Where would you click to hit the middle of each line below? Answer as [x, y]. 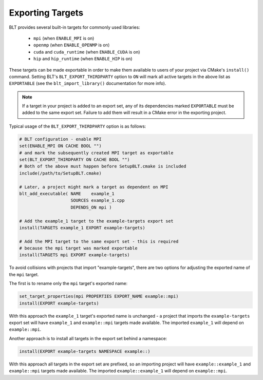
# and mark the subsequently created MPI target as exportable [96, 153]
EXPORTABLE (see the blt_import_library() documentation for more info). [88, 83]
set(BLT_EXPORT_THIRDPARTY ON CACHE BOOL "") [75, 160]
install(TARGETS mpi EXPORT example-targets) [75, 255]
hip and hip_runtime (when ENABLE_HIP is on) [83, 59]
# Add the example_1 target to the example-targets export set [96, 221]
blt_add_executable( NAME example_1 [67, 193]
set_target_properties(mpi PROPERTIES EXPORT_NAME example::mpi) [99, 296]
